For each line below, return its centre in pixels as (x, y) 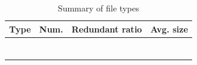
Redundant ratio (107, 29)
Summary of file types (98, 8)
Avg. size (169, 29)
